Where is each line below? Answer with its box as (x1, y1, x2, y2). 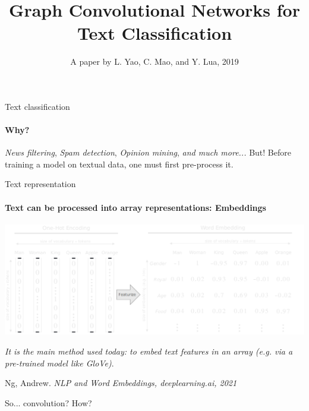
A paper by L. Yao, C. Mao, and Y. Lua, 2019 (70, 55, 239, 68)
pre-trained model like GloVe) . (5, 356, 114, 369)
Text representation (5, 178, 76, 190)
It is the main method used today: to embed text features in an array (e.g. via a (5, 345, 293, 358)
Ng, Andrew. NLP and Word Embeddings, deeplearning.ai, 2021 (5, 377, 237, 389)
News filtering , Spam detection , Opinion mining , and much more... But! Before (5, 146, 291, 159)
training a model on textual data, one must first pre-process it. (5, 157, 234, 170)
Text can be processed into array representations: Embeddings (5, 201, 266, 213)
